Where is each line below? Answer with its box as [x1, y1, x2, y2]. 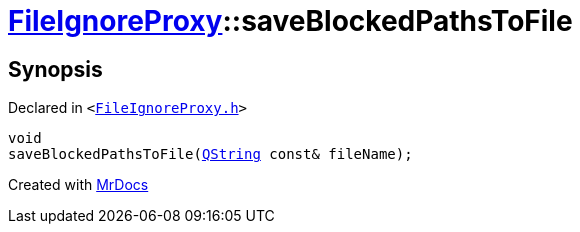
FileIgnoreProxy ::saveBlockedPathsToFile [8, 4, 573, 38]
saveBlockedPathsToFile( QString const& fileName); [8, 146, 413, 163]
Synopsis [8, 56, 103, 82]
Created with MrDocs [8, 176, 149, 194]
